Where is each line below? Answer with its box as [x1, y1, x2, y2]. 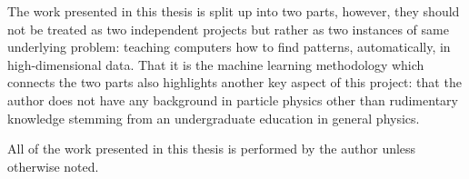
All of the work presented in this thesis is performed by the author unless [7, 139, 416, 158]
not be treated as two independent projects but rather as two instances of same [7, 19, 449, 38]
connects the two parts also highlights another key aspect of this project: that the [7, 73, 462, 92]
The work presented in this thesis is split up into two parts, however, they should [7, 2, 460, 20]
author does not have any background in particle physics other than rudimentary [7, 90, 458, 109]
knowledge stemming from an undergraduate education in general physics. [7, 108, 420, 127]
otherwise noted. [7, 156, 99, 175]
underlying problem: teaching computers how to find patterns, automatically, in [7, 37, 451, 56]
